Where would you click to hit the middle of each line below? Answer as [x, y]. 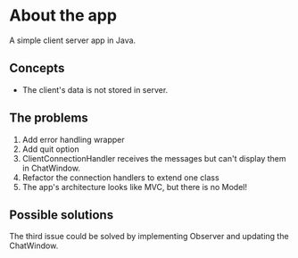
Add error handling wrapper [73, 139]
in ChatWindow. [51, 168]
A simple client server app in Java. [73, 40]
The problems [49, 118]
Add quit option [50, 149]
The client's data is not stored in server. [95, 89]
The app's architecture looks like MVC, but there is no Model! [135, 187]
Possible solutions [62, 215]
